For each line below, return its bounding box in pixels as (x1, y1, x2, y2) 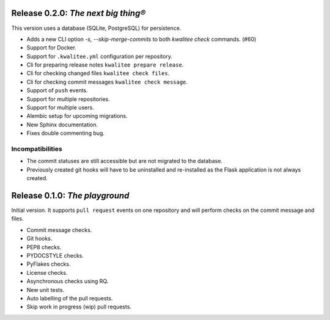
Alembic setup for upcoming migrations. (26, 112, 128, 120)
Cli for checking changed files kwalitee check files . (26, 70, 170, 77)
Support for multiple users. (26, 104, 94, 111)
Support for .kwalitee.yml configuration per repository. (26, 53, 173, 60)
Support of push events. (26, 87, 88, 94)
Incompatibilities (11, 144, 62, 153)
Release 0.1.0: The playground (11, 190, 130, 201)
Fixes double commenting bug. (26, 129, 105, 137)
